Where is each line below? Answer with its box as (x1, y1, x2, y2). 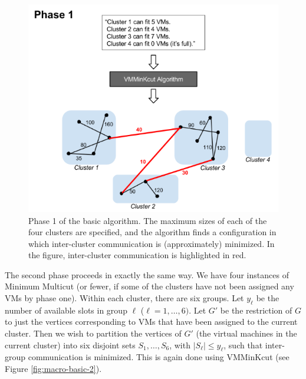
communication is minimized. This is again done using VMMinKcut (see (28, 351, 289, 363)
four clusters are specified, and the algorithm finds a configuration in (28, 226, 277, 238)
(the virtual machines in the (196, 327, 297, 340)
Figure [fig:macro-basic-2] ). (5, 362, 102, 375)
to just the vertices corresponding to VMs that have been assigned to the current (5, 315, 298, 328)
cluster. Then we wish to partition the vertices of (5, 327, 182, 340)
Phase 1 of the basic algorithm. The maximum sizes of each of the (28, 214, 267, 226)
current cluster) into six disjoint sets (5, 338, 136, 351)
